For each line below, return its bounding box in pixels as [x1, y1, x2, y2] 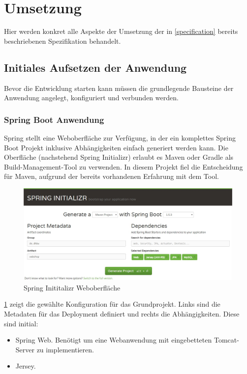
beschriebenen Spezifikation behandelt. [4, 35, 121, 46]
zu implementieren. [36, 344, 94, 354]
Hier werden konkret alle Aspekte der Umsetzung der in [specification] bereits [4, 26, 238, 36]
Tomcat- [214, 335, 239, 345]
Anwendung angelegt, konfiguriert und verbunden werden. [4, 92, 179, 103]
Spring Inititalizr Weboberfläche [24, 282, 121, 292]
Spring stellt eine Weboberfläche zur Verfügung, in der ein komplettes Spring [4, 132, 236, 143]
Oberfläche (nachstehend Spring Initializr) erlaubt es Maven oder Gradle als [4, 152, 234, 162]
